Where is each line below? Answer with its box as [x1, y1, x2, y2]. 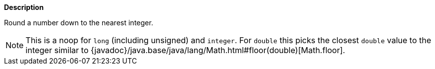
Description [4, 3, 44, 11]
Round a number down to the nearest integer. [4, 18, 153, 27]
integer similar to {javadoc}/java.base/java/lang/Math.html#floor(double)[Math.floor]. [26, 45, 345, 55]
